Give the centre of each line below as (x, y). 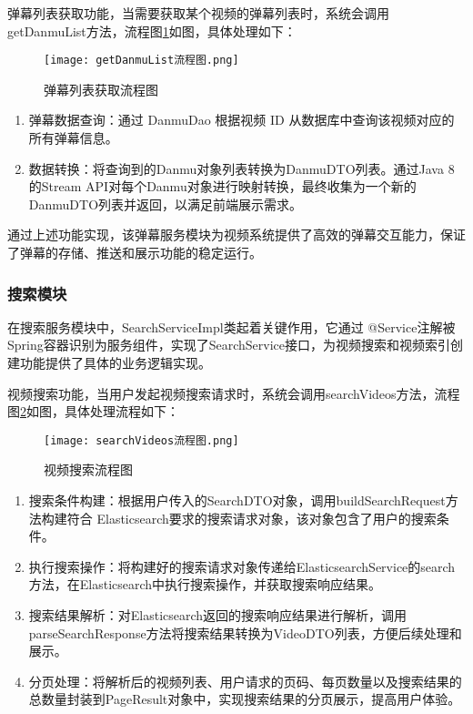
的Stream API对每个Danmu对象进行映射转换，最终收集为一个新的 (222, 186)
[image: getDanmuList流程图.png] (141, 61)
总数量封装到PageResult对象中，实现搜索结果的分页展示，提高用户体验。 (245, 699)
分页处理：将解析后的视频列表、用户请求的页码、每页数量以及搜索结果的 (245, 681)
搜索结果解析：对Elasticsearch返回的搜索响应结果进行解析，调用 (218, 615)
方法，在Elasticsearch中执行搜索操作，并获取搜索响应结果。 (205, 584)
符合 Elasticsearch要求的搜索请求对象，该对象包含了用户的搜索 (252, 518)
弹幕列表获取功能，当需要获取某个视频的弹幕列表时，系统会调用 (198, 13)
